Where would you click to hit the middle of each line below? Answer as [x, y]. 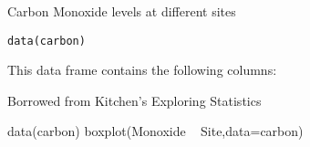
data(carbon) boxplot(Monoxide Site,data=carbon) [155, 131]
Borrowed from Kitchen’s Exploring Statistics [134, 100]
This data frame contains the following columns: [142, 70]
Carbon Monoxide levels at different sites [122, 11]
